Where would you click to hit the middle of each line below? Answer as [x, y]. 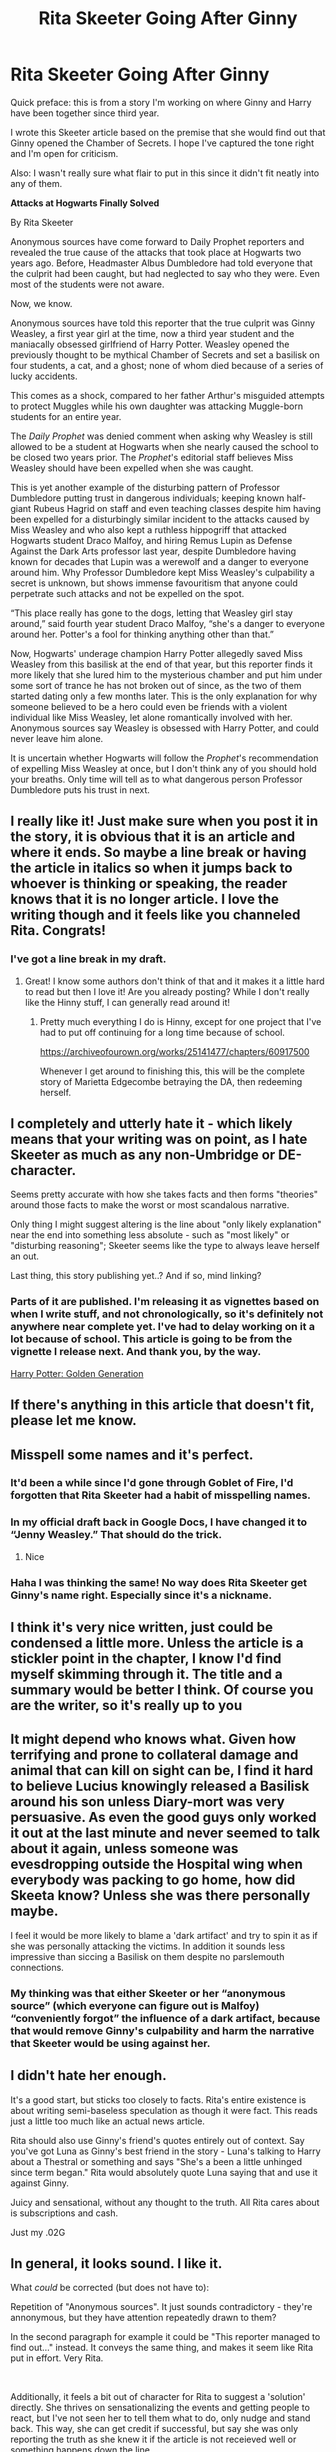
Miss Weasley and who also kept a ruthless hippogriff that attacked [148, 529]
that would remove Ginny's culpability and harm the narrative [162, 2030]
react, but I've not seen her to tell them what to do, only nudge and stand [160, 2418]
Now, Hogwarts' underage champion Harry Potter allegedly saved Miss [156, 653]
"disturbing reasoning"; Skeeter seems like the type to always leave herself [165, 1246]
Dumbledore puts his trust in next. [80, 789]
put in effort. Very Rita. [57, 2358]
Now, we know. [41, 303]
